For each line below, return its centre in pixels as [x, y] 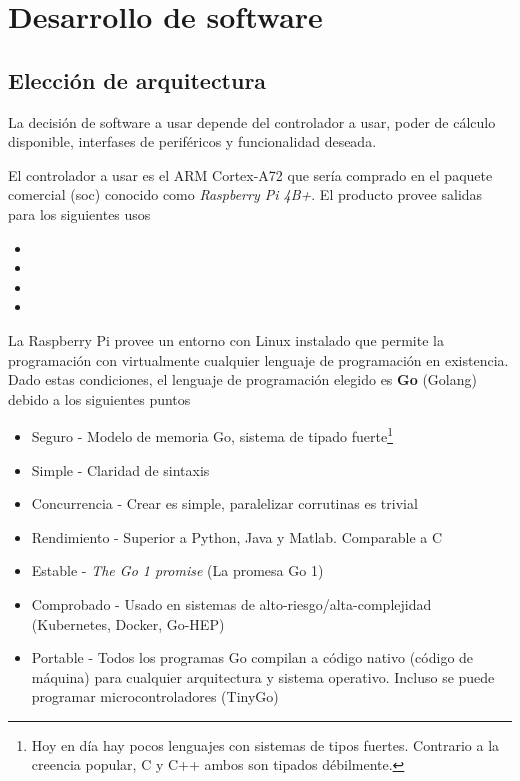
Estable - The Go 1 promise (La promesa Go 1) [177, 570]
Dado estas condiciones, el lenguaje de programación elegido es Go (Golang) [242, 379]
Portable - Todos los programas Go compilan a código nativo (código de [252, 657]
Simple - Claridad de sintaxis [120, 469]
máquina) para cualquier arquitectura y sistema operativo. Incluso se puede [263, 676]
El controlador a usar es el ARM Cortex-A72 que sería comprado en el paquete [250, 174]
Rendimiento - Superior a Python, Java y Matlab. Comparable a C [237, 536]
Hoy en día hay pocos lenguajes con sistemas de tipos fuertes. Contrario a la [265, 744]
